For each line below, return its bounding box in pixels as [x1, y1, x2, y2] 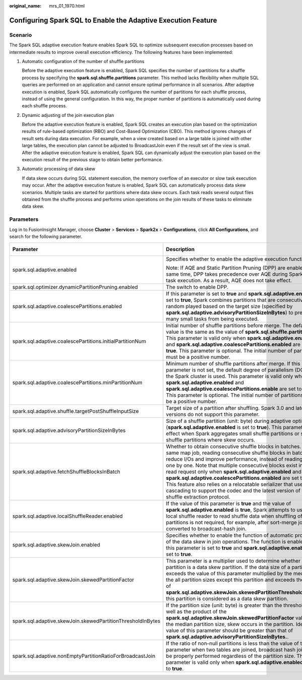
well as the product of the [166, 608, 227, 615]
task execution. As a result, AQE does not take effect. [166, 277, 292, 284]
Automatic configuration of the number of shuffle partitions [22, 58, 144, 64]
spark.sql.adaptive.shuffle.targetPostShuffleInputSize [12, 408, 139, 415]
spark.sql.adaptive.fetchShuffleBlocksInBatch [12, 468, 121, 475]
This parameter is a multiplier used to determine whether [166, 558, 300, 565]
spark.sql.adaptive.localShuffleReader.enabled [12, 513, 123, 520]
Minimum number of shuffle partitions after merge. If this [166, 360, 300, 367]
